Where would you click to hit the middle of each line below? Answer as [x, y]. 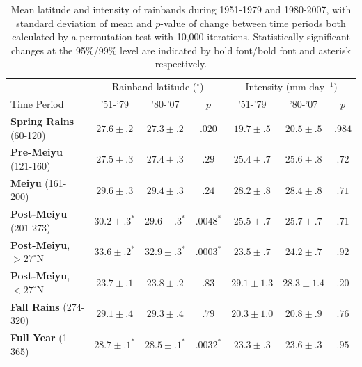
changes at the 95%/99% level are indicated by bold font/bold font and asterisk [181, 50]
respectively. [181, 64]
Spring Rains [42, 121]
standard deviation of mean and [84, 23]
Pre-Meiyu [37, 152]
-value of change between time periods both [253, 23]
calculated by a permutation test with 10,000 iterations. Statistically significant [181, 36]
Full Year [33, 337]
